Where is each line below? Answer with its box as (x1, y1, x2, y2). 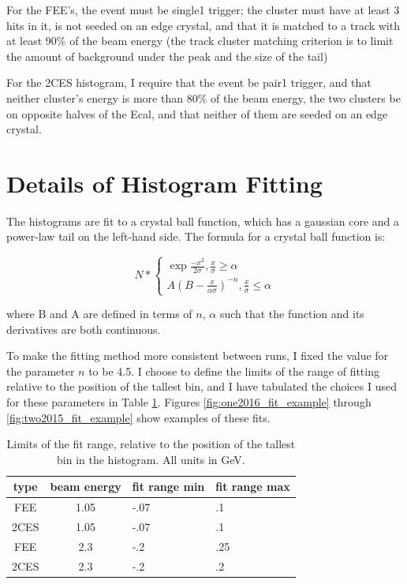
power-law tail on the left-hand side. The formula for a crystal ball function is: (6, 228, 386, 245)
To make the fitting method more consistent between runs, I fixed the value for (6, 347, 389, 364)
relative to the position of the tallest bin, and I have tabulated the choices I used (6, 378, 397, 395)
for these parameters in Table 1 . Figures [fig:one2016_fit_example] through (6, 394, 372, 410)
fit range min (132, 478, 205, 495)
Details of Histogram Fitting (6, 167, 323, 199)
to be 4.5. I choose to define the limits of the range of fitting (88, 362, 379, 379)
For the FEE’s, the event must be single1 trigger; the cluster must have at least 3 (6, 2, 400, 17)
